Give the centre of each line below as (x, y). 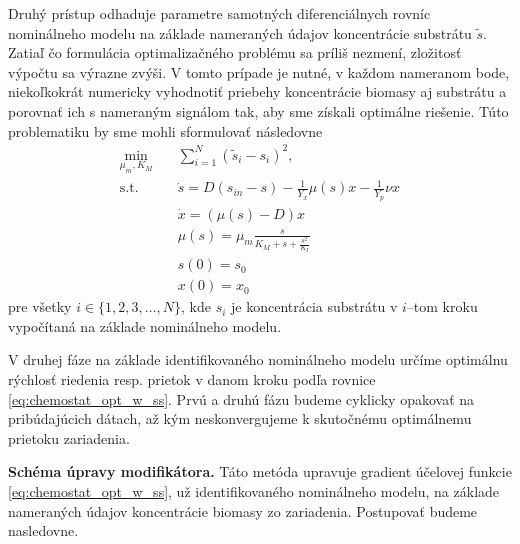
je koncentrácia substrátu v (314, 306)
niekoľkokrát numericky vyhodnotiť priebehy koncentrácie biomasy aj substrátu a (257, 91)
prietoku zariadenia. (69, 437)
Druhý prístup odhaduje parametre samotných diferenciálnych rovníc (219, 13)
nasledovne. (43, 530)
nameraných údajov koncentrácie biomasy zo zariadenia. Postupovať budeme (243, 510)
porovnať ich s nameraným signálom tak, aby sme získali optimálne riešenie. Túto (258, 110)
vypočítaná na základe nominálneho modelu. (145, 325)
